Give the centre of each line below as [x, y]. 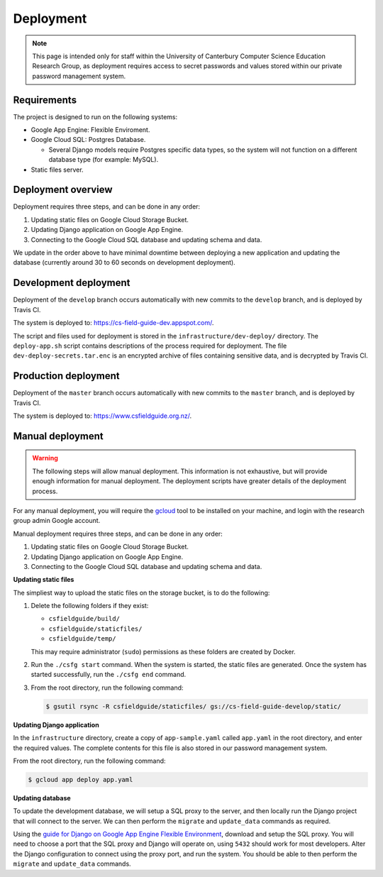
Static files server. [57, 170]
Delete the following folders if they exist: [90, 606]
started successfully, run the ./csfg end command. [109, 675]
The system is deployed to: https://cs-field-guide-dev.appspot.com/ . [113, 323]
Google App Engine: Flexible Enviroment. [90, 130]
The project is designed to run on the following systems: [95, 116]
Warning [45, 458]
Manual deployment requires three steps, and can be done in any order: [118, 534]
